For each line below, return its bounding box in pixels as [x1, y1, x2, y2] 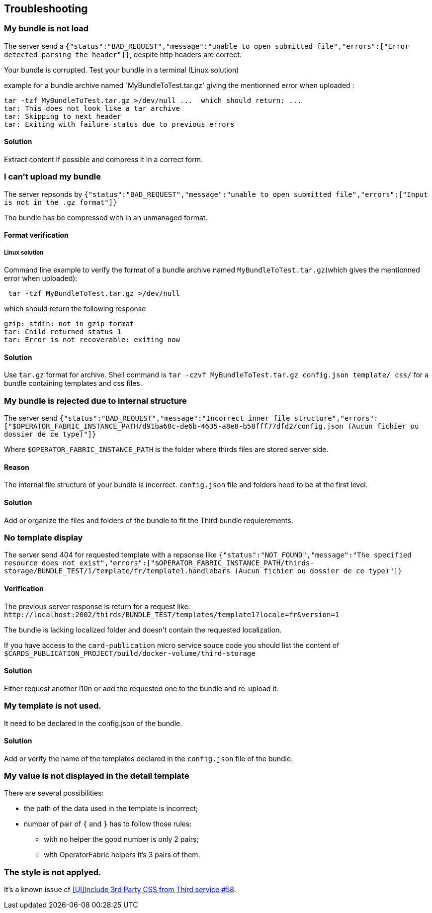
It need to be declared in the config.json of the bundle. [4, 719, 182, 728]
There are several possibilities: [4, 789, 104, 798]
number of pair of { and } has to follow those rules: [24, 820, 192, 828]
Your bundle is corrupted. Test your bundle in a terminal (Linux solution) [4, 65, 239, 74]
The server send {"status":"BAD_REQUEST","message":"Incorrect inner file [4, 414, 290, 423]
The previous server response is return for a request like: [4, 602, 190, 611]
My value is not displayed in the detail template [4, 771, 189, 781]
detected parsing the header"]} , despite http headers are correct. [4, 50, 242, 59]
